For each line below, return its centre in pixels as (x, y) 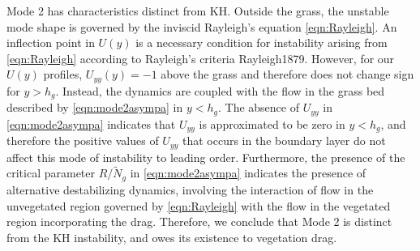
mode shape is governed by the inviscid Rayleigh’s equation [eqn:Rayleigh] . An (202, 26)
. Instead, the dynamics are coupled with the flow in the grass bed (220, 90)
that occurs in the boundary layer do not (284, 140)
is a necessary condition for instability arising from (261, 43)
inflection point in (51, 43)
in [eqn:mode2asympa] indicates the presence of (248, 173)
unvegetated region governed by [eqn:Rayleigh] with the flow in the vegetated (199, 205)
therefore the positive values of (83, 140)
